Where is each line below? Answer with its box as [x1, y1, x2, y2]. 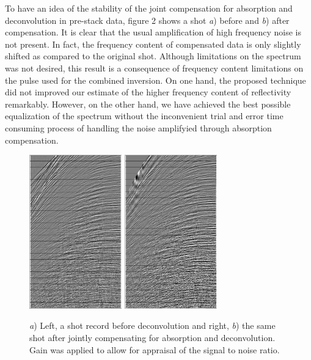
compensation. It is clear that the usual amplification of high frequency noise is [5, 26, 302, 39]
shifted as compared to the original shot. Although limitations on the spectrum [5, 50, 301, 62]
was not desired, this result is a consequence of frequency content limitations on [5, 61, 304, 74]
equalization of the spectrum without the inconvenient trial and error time [5, 109, 284, 122]
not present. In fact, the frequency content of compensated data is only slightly [5, 37, 301, 50]
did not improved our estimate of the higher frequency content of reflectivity [5, 86, 291, 98]
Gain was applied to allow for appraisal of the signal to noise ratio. [29, 343, 280, 356]
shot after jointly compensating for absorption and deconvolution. [29, 331, 276, 344]
